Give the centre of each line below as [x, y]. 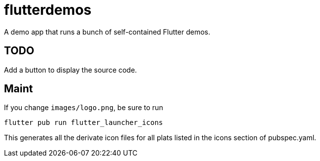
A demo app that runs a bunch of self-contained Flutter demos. [107, 32]
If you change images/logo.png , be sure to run [84, 108]
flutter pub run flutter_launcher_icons [84, 123]
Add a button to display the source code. [70, 70]
